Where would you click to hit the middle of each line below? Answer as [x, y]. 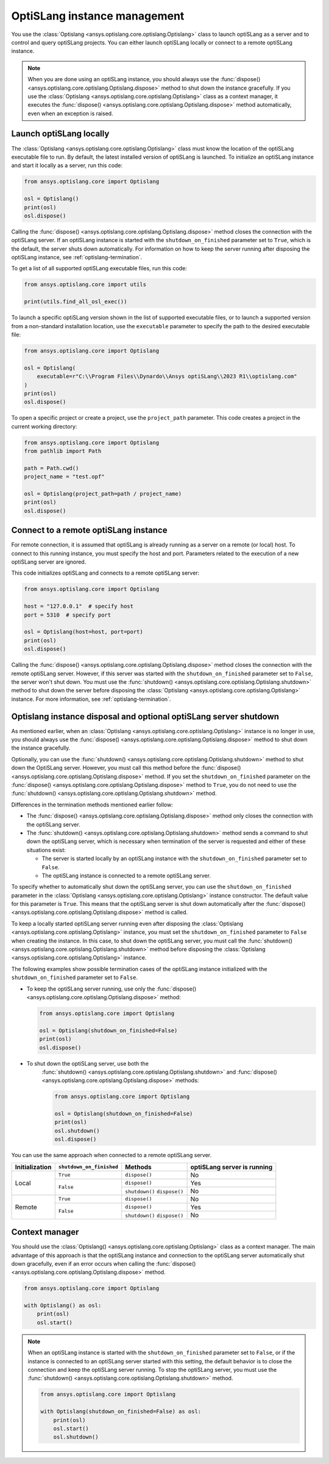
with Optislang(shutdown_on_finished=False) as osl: [121, 1412]
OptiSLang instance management [98, 16]
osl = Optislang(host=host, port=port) [83, 632]
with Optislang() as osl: [63, 1306]
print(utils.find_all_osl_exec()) [76, 302]
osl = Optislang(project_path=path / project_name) [103, 494]
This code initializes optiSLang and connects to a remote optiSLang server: [105, 573]
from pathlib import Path [63, 451]
